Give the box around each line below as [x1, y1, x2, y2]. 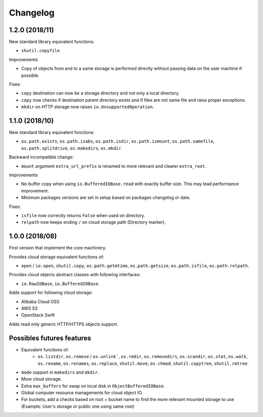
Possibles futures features [9, 334, 92, 342]
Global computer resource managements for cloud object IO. [21, 390, 143, 396]
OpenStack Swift [21, 312, 55, 318]
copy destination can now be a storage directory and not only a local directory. [21, 90, 180, 96]
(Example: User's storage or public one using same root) [21, 403, 135, 409]
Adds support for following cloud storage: [9, 290, 93, 296]
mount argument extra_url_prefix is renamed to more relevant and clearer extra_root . [21, 163, 207, 169]
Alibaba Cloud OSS [21, 299, 59, 304]
